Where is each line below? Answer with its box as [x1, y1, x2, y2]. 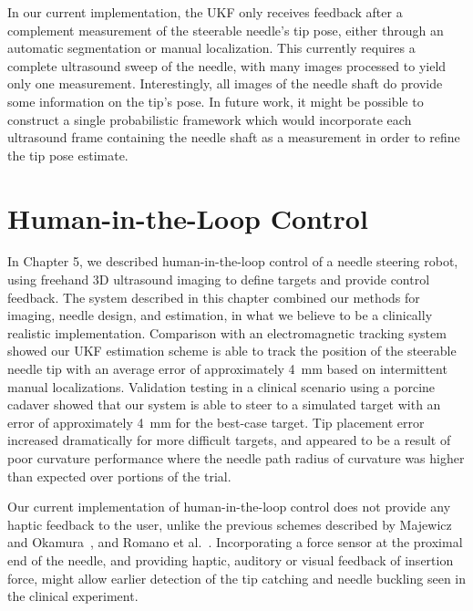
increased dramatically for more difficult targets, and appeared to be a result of [7, 430, 451, 450]
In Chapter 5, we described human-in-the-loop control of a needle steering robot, [7, 252, 458, 271]
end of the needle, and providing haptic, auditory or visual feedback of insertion [7, 550, 454, 569]
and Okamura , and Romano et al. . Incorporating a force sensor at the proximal [7, 533, 463, 552]
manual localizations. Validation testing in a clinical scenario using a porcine [7, 377, 436, 396]
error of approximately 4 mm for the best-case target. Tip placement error [7, 412, 425, 431]
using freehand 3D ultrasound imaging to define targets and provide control [7, 270, 430, 289]
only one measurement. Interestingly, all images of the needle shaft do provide [7, 74, 443, 93]
